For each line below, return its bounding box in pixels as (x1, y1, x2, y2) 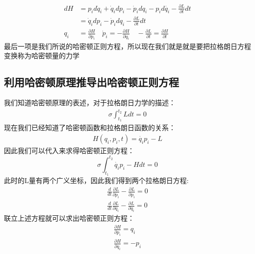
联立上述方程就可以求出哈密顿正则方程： (4, 213, 134, 223)
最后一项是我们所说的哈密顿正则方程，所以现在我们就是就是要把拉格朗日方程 (4, 41, 251, 51)
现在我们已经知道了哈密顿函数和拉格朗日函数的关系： (4, 122, 176, 133)
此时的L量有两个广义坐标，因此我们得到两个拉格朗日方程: (4, 175, 189, 185)
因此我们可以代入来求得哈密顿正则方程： (4, 145, 134, 155)
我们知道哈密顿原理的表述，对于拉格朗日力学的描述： (4, 97, 176, 107)
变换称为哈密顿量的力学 (4, 50, 79, 61)
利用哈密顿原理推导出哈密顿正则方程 (4, 74, 179, 90)
